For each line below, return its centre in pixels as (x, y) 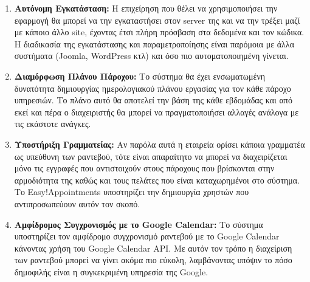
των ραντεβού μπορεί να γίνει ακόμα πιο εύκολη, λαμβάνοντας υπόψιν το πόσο (153, 260)
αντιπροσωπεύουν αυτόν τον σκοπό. (77, 203)
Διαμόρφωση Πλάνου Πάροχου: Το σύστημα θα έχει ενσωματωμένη (140, 76)
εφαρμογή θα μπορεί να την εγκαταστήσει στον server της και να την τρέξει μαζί (157, 20)
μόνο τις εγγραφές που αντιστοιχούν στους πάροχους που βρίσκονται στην (144, 168)
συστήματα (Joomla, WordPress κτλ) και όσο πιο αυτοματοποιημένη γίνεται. (151, 56)
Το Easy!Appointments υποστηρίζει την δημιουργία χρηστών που (132, 192)
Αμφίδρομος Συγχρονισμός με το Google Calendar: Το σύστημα (139, 224)
